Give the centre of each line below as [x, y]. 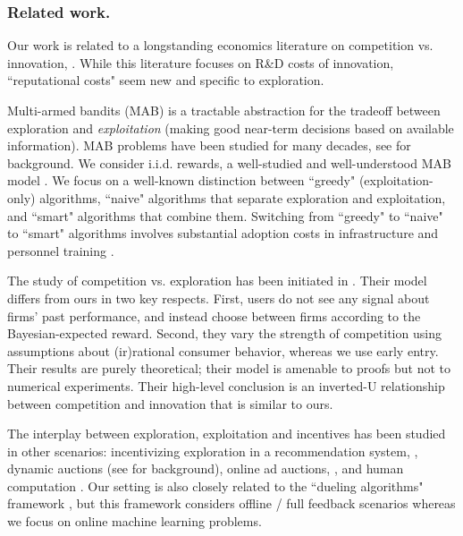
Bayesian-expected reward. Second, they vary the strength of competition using [224, 333]
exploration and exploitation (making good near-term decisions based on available [231, 128]
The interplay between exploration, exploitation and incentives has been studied [227, 434]
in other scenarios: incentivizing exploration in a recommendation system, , [213, 451]
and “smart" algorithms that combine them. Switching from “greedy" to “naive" [225, 215]
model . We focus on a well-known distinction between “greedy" [181, 180]
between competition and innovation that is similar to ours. [170, 403]
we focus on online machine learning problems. [135, 521]
